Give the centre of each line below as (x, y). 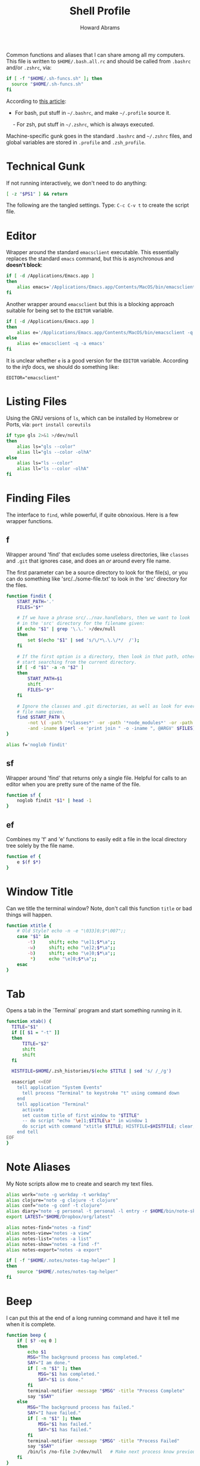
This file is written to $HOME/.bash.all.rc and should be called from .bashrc (99, 61)
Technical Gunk (46, 166)
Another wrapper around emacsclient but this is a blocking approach (90, 304)
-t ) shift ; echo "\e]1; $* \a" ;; (72, 942)
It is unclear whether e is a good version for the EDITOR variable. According (97, 361)
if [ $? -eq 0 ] (37, 1340)
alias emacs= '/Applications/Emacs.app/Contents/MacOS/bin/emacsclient (106, 287)
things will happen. (29, 914)
